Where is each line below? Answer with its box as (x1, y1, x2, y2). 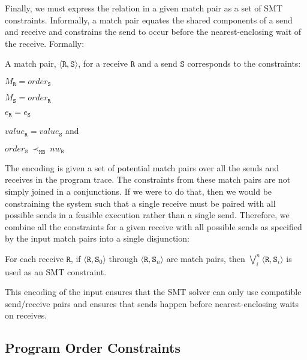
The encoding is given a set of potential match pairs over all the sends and (5, 161, 279, 174)
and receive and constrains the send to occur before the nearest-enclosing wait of (5, 25, 302, 38)
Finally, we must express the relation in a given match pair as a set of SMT (5, 2, 283, 14)
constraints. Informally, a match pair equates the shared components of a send (5, 13, 293, 26)
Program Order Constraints (5, 338, 180, 357)
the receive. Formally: (5, 37, 85, 49)
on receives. (5, 309, 47, 322)
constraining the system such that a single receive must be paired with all (5, 197, 276, 209)
